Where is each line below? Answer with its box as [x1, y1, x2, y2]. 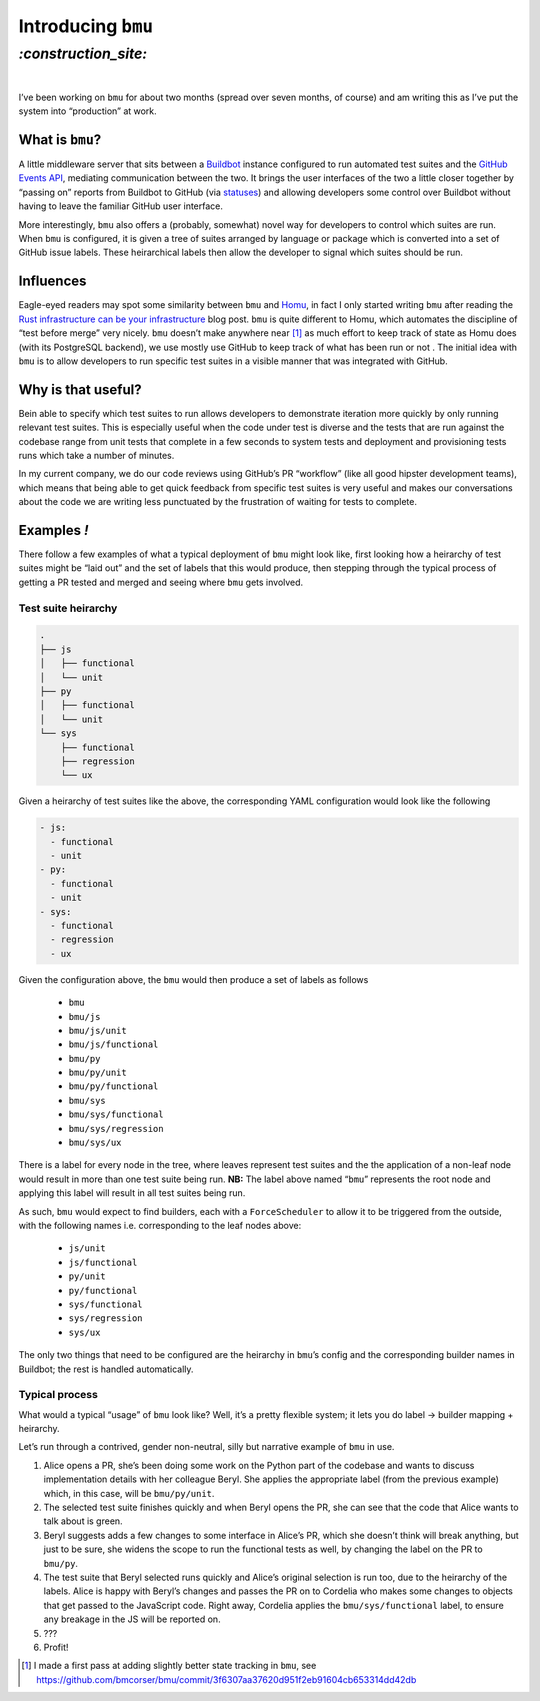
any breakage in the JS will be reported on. [43, 1613, 221, 1625]
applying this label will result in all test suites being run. [18, 1187, 246, 1199]
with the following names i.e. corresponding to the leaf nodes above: [18, 1220, 302, 1231]
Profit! [43, 1641, 69, 1653]
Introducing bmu [18, 15, 154, 37]
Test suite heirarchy [18, 601, 118, 615]
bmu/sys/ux [68, 1137, 122, 1149]
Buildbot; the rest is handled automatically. [18, 1363, 194, 1375]
